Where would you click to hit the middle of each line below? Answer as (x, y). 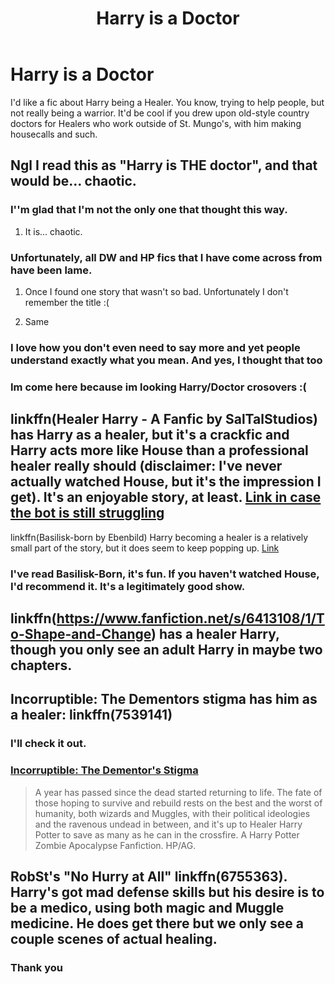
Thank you (36, 967)
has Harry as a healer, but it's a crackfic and (150, 435)
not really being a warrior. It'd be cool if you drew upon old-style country (160, 113)
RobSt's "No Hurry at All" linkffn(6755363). (149, 876)
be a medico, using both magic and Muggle (147, 907)
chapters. (41, 665)
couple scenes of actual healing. (114, 938)
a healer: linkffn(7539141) (91, 715)
